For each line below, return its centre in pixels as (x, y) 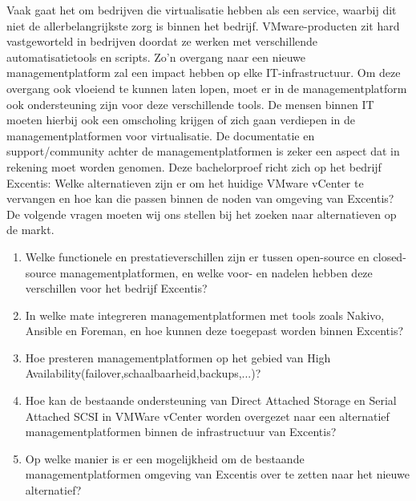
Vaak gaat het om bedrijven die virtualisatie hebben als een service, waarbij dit (202, 10)
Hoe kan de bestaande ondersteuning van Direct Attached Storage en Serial (211, 400)
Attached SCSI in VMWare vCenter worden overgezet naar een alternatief (207, 416)
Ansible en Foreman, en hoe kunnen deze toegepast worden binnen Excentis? (214, 331)
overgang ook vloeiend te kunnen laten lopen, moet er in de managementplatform (207, 88)
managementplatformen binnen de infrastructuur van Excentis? (181, 432)
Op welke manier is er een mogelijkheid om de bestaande (165, 458)
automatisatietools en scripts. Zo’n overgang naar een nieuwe (156, 57)
